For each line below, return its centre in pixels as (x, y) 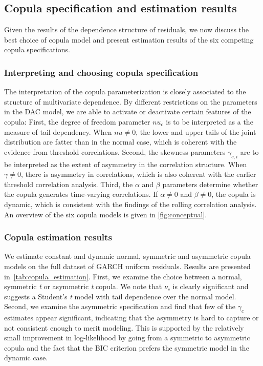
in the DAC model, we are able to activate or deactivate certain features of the (128, 111)
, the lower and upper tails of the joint (196, 131)
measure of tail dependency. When (58, 131)
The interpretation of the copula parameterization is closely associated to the (125, 91)
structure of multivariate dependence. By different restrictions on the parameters (131, 101)
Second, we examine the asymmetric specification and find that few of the (120, 306)
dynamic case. (26, 358)
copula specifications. (37, 49)
